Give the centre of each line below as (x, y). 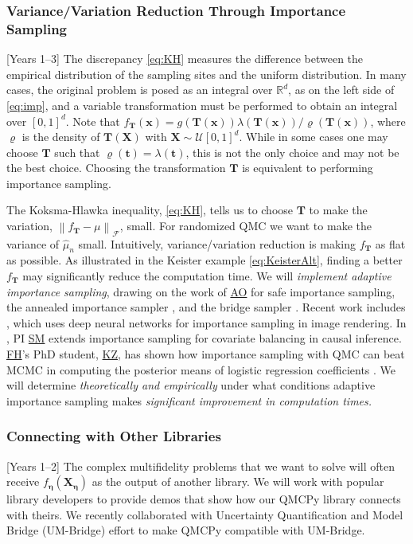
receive (23, 481)
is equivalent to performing (308, 168)
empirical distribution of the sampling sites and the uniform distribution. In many (206, 74)
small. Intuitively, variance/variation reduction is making (217, 243)
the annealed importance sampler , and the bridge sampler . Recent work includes (206, 307)
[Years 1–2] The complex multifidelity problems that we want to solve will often (201, 466)
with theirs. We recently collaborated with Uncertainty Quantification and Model (205, 514)
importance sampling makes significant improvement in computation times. (189, 400)
